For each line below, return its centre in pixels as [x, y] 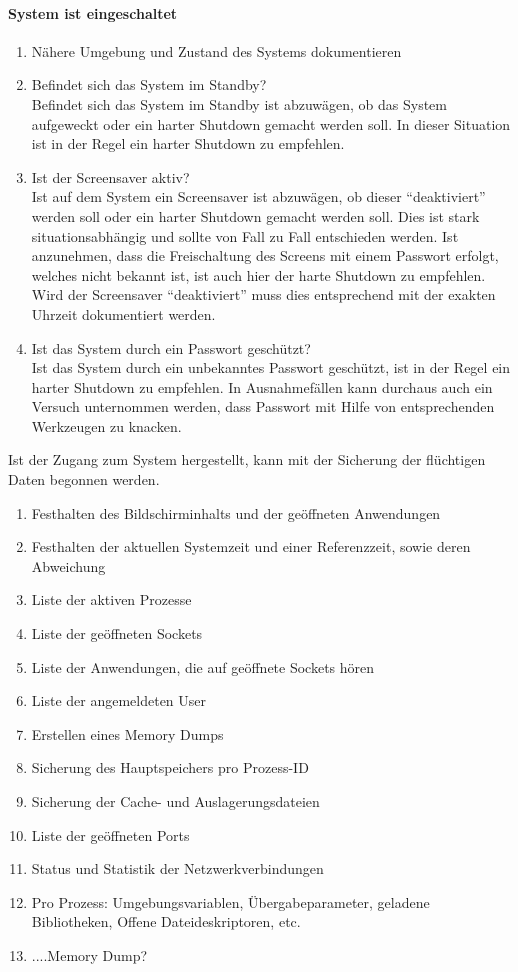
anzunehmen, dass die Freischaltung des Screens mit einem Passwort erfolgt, [265, 255]
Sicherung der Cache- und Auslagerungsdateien [175, 801]
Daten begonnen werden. [84, 479]
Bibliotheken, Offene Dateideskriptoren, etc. [166, 921]
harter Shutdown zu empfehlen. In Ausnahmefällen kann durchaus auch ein [262, 386]
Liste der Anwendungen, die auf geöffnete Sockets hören [203, 666]
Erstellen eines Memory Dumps [127, 733]
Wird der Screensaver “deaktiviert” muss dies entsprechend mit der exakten [263, 294]
